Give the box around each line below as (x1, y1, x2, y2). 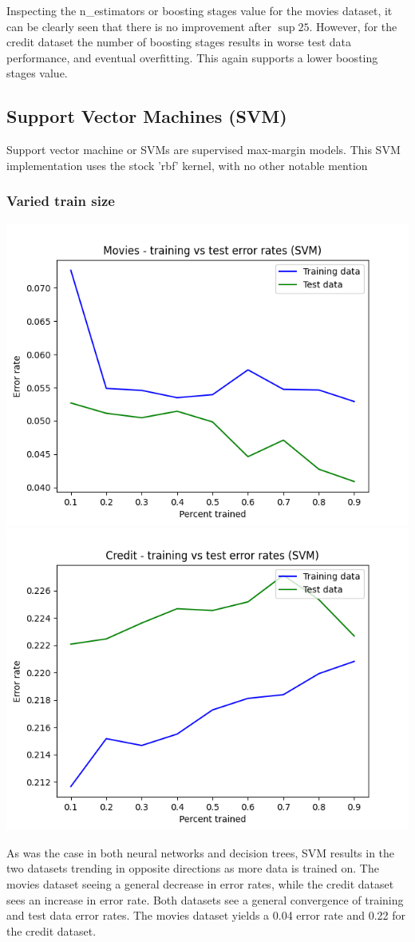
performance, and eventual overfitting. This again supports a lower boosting (6, 49, 378, 65)
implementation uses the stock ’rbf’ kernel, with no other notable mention (6, 156, 368, 173)
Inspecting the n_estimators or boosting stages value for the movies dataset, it (6, 2, 393, 18)
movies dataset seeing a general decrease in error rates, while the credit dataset (6, 875, 394, 892)
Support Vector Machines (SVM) (6, 104, 287, 129)
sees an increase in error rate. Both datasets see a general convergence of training (6, 891, 404, 908)
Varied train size (6, 191, 115, 211)
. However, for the (309, 18, 397, 34)
